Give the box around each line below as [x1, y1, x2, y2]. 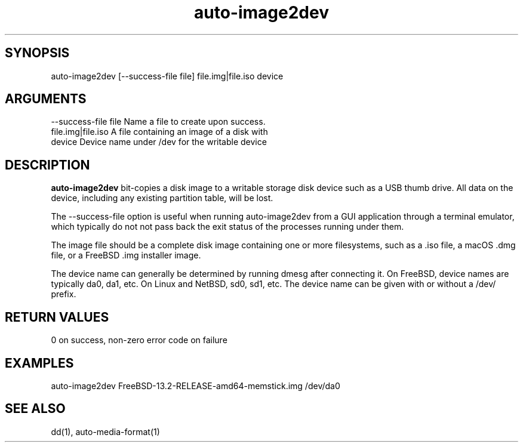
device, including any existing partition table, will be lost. [51, 193, 273, 204]
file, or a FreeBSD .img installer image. [51, 250, 201, 261]
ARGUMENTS [5, 91, 87, 107]
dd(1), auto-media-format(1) [51, 426, 160, 437]
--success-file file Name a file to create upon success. [51, 116, 266, 127]
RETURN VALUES [5, 309, 109, 325]
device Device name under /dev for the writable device [51, 137, 267, 147]
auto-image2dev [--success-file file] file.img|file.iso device [51, 70, 284, 81]
